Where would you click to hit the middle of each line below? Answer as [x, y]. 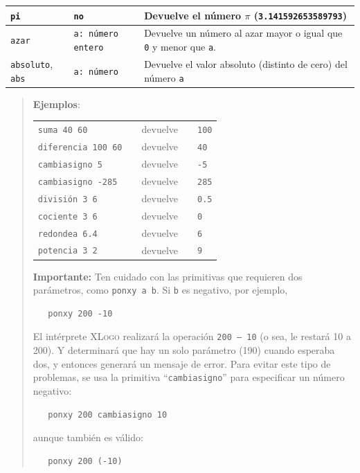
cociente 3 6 [67, 216]
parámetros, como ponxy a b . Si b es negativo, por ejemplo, [160, 290]
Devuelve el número [193, 15]
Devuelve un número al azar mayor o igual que [243, 33]
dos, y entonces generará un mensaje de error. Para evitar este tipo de [182, 363]
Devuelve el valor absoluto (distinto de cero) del [246, 64]
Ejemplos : [56, 104]
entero [89, 48]
